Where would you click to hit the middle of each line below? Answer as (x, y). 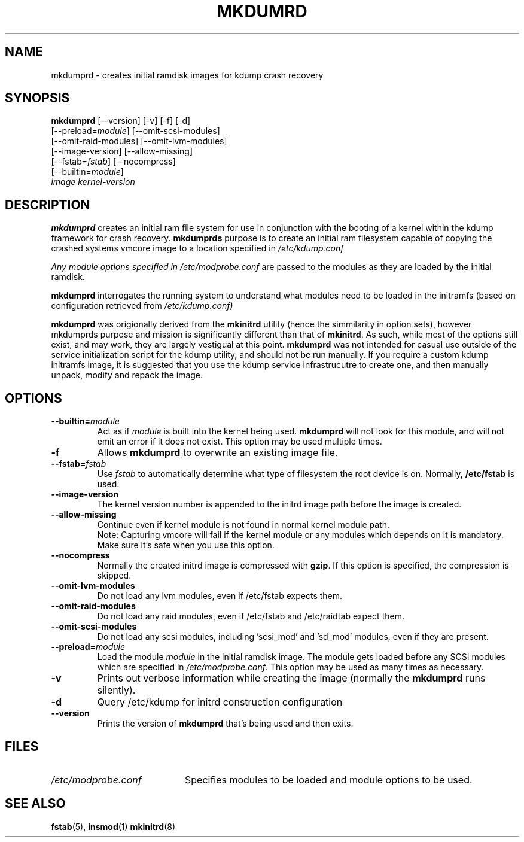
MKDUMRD (262, 11)
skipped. (114, 576)
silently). (116, 690)
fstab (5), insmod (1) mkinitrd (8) (113, 826)
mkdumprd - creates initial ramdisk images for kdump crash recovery (187, 75)
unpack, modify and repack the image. (127, 375)
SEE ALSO (35, 804)
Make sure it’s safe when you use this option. (186, 545)
